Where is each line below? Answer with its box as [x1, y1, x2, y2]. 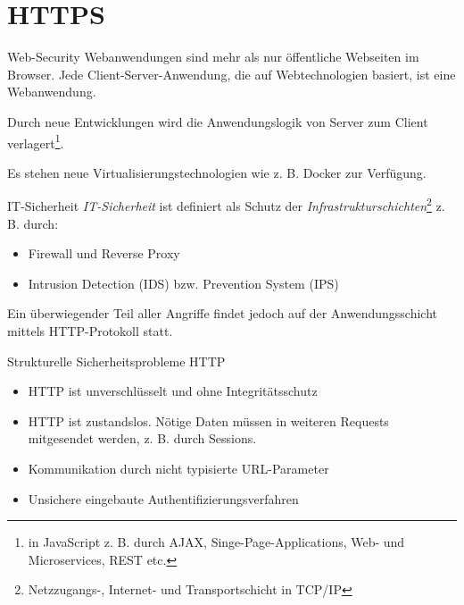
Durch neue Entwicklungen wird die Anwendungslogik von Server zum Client [7, 112, 428, 130]
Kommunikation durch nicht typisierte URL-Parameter [28, 458, 329, 477]
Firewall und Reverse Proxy [28, 244, 180, 263]
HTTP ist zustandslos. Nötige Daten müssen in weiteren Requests [28, 411, 389, 430]
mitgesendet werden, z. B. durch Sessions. [28, 429, 257, 448]
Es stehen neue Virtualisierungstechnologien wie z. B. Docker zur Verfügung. [7, 163, 427, 181]
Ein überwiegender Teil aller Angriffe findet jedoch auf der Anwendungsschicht [7, 304, 438, 323]
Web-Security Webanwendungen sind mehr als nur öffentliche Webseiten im [7, 47, 419, 66]
